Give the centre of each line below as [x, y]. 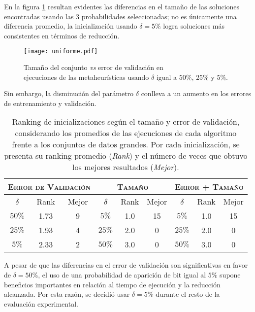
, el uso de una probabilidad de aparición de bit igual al [122, 275]
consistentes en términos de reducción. [62, 35]
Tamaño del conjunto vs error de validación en [94, 67]
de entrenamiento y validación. [50, 103]
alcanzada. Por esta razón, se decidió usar [67, 294]
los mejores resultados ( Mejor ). [126, 167]
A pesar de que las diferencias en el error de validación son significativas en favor [126, 265]
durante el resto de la [188, 294]
